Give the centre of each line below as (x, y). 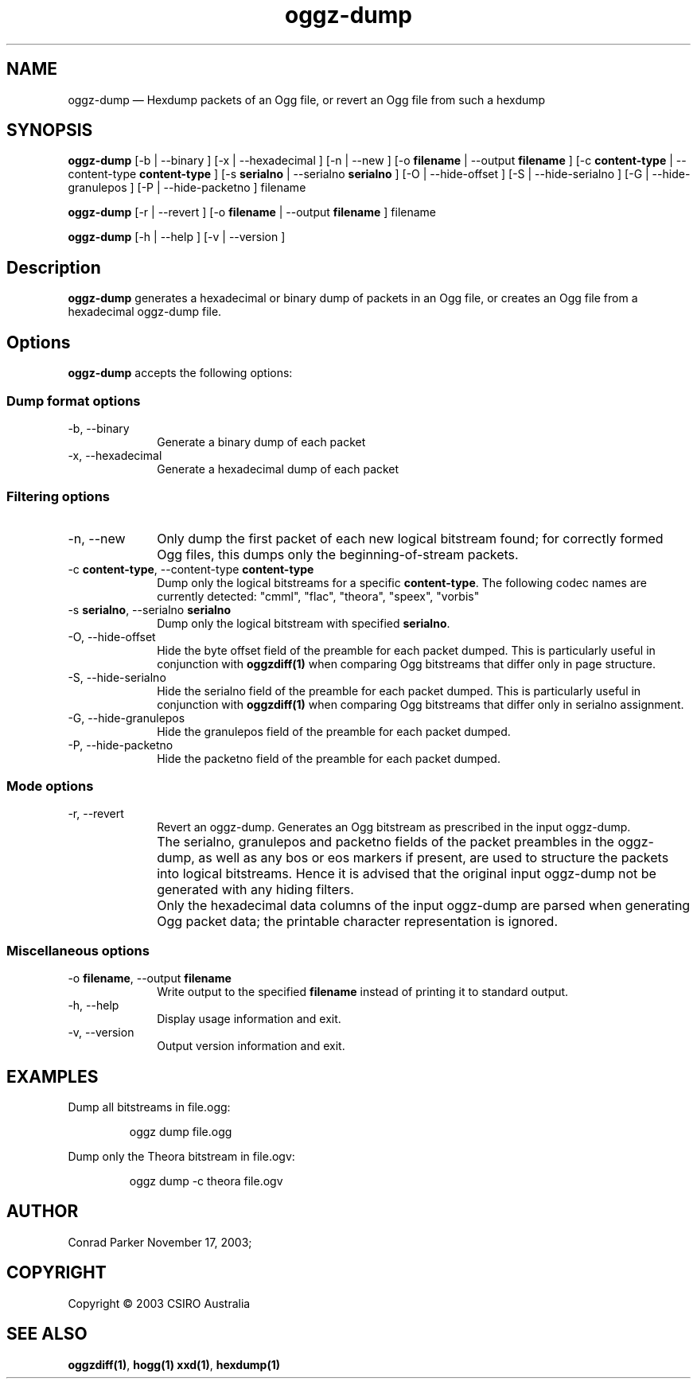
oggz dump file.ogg (181, 1131)
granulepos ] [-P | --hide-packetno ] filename (187, 188)
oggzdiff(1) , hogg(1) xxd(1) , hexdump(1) (174, 1364)
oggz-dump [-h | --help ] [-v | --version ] (177, 237)
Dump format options (74, 401)
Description (54, 267)
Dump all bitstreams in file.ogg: (149, 1107)
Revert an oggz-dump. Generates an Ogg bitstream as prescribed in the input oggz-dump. (394, 827)
